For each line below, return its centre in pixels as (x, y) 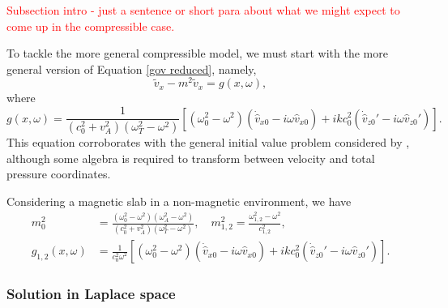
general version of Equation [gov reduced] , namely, (132, 68)
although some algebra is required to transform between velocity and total (191, 158)
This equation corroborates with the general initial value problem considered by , (208, 141)
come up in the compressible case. (91, 26)
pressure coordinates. (59, 174)
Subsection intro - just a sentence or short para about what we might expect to (203, 10)
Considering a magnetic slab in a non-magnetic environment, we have (179, 201)
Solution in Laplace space (91, 294)
